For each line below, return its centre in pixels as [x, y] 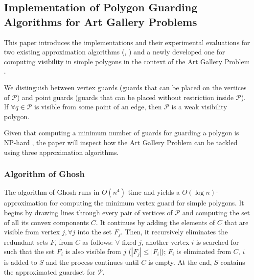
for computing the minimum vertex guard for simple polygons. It [147, 203]
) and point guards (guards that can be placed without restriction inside [125, 97]
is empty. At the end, [180, 262]
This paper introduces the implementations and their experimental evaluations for [127, 42]
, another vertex [165, 242]
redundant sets [26, 242]
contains [233, 262]
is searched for [218, 242]
